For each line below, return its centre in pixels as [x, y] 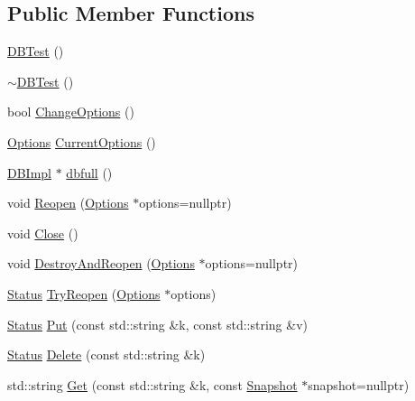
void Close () [43, 233]
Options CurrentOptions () [82, 141]
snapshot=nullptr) [359, 384]
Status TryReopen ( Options [84, 293]
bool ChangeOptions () [71, 112]
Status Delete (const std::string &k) [106, 354]
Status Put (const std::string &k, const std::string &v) [157, 324]
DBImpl [29, 172]
